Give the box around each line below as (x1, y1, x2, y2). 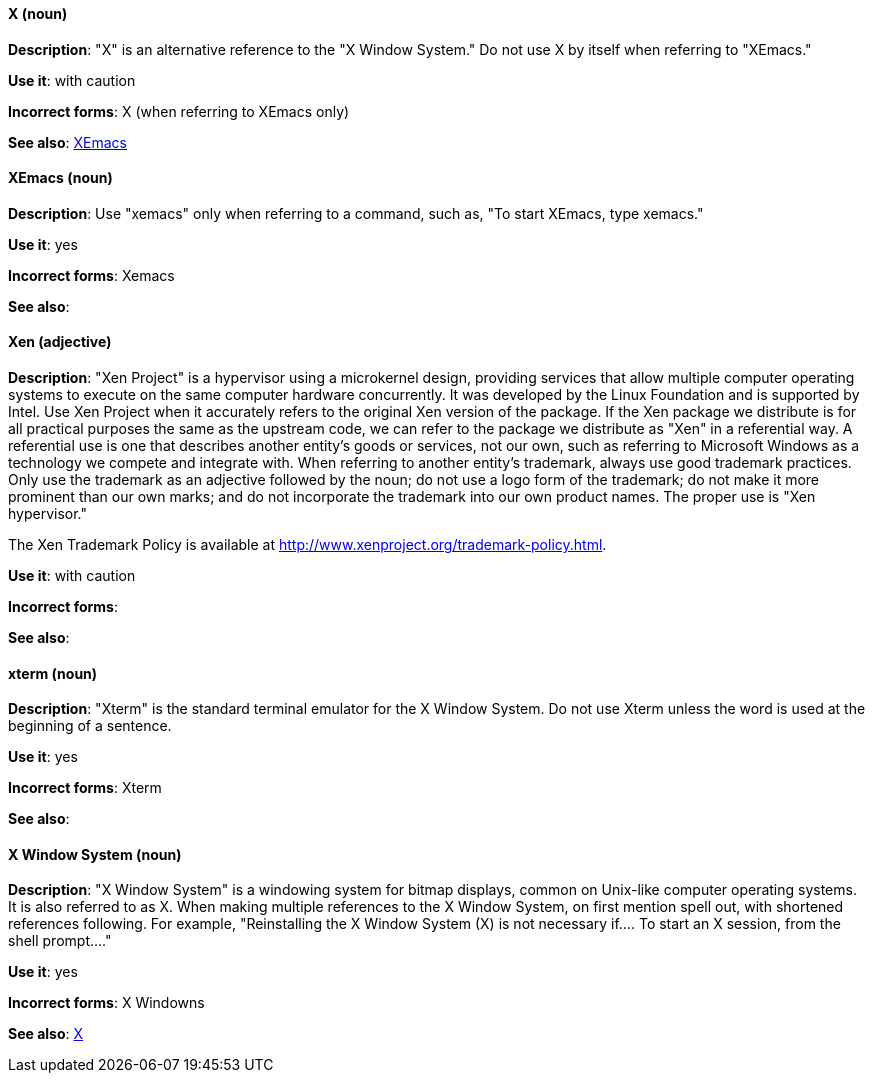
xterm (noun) (8, 664, 98, 682)
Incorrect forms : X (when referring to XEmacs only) (8, 102, 350, 120)
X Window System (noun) (8, 845, 182, 863)
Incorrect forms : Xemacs (8, 266, 175, 284)
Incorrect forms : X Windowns (8, 994, 205, 1012)
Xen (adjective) (8, 333, 112, 351)
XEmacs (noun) (8, 169, 113, 187)
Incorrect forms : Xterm (8, 779, 162, 797)
